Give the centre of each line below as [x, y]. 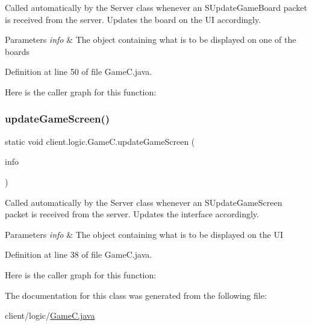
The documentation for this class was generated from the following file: [136, 295]
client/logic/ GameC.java [50, 315]
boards [17, 51]
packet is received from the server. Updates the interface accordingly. [132, 214]
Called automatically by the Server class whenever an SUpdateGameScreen [144, 202]
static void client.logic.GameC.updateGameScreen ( [100, 141]
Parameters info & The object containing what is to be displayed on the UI [144, 234]
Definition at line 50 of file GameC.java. [79, 72]
